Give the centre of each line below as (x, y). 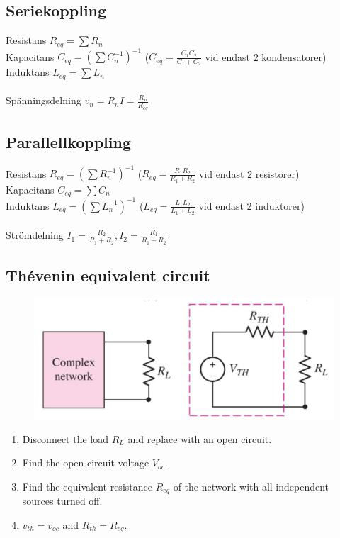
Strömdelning (35, 235)
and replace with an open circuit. (200, 438)
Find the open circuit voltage (86, 463)
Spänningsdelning (44, 100)
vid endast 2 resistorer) (249, 173)
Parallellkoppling (69, 142)
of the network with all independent (251, 486)
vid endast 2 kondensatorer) (266, 56)
